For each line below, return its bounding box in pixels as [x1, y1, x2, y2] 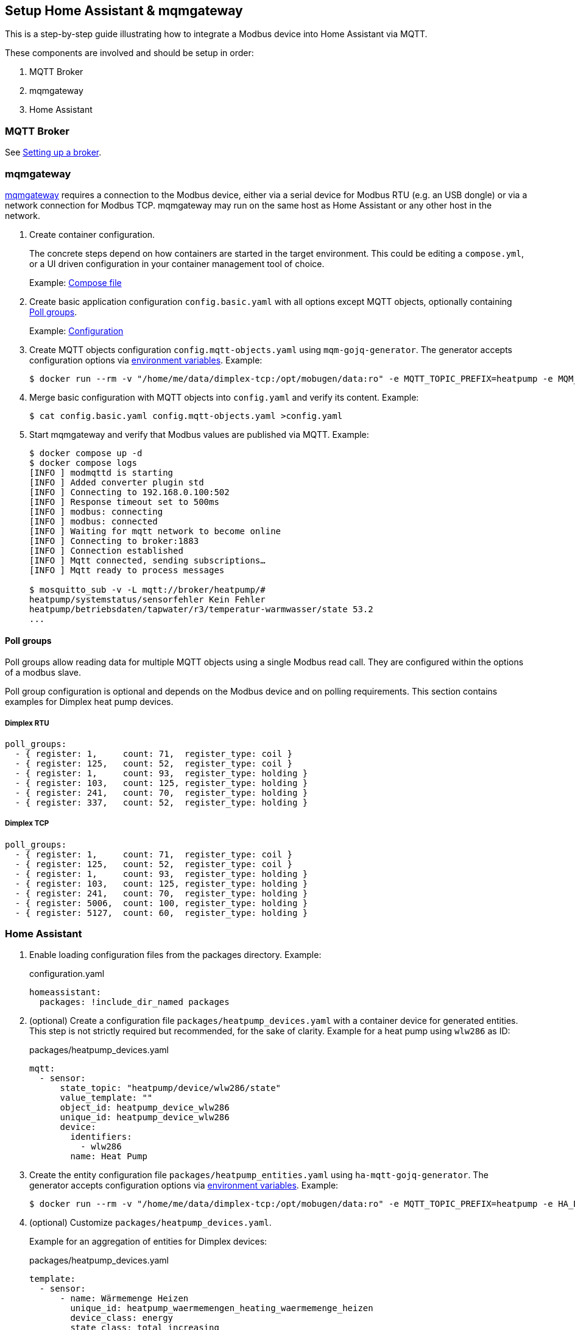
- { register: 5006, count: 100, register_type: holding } [15, 898, 308, 908]
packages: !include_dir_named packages [39, 997, 230, 1007]
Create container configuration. [29, 229, 155, 240]
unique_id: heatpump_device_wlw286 [60, 1112, 230, 1123]
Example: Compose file [29, 277, 122, 288]
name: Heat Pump [70, 1151, 147, 1162]
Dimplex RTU [5, 718, 49, 728]
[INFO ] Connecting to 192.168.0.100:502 [29, 487, 230, 497]
